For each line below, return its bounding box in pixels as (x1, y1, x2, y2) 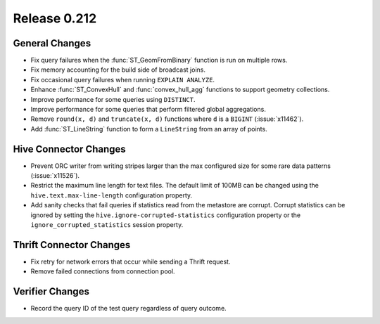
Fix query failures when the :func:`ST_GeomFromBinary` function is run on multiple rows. (30, 56, 288, 65)
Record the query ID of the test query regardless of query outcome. (30, 304, 227, 313)
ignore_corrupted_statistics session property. (30, 221, 184, 229)
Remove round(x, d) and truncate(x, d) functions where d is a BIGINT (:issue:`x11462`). (30, 115, 304, 123)
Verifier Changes (13, 285, 89, 298)
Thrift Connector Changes (13, 239, 131, 251)
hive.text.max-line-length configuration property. (30, 190, 193, 200)
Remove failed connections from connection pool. (30, 267, 175, 276)
